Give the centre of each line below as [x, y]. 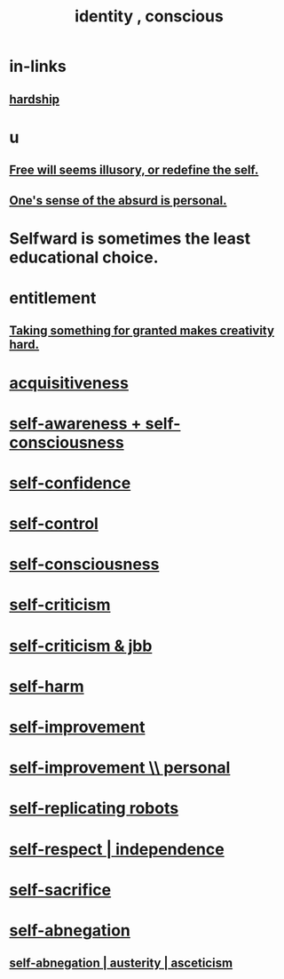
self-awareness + [75, 423]
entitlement [53, 297]
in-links [38, 66]
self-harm [47, 686]
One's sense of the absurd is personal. [118, 201]
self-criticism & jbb [81, 646]
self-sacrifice [60, 890]
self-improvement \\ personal [120, 768]
